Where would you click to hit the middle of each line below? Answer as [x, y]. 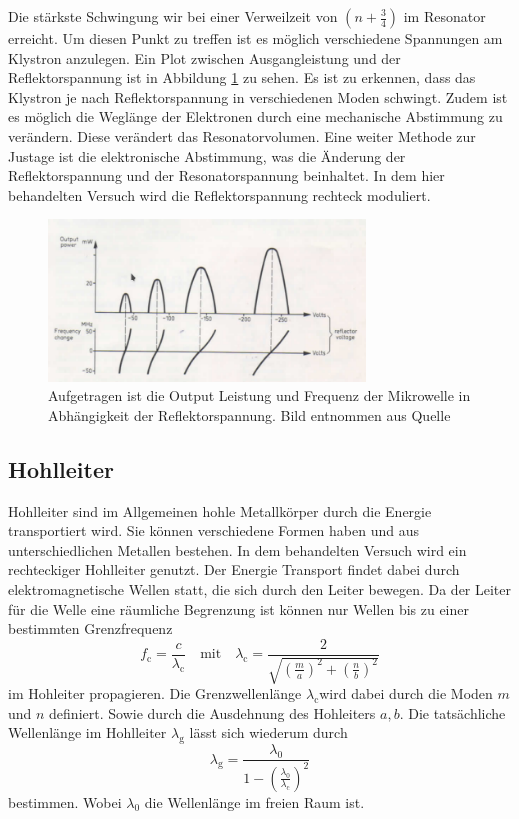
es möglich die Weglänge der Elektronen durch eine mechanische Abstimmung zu [255, 116]
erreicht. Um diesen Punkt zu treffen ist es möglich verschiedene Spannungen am [255, 38]
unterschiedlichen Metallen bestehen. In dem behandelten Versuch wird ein [237, 549]
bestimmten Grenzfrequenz [90, 628]
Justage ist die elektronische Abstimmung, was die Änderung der [207, 155]
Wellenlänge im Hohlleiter [87, 732]
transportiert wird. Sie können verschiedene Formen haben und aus [213, 530]
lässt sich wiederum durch [268, 732]
